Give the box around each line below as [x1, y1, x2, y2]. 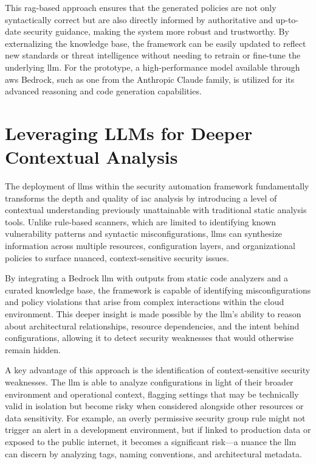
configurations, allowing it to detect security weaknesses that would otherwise [5, 331, 294, 344]
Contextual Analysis [5, 144, 178, 169]
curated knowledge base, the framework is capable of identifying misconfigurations [5, 283, 311, 296]
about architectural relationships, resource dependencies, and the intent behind [5, 319, 300, 332]
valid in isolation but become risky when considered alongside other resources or [5, 399, 304, 412]
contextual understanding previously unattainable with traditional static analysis [5, 203, 307, 216]
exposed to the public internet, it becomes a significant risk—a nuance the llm [5, 435, 297, 448]
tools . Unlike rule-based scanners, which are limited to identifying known [5, 215, 276, 228]
